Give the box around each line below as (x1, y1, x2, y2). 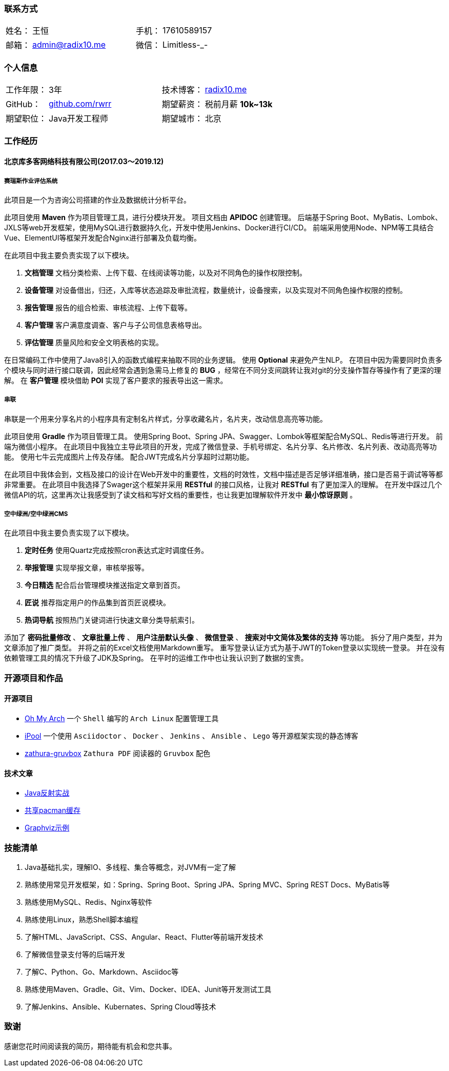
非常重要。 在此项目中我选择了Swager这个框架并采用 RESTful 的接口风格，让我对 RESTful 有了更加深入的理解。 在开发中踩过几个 (4, 480, 442, 489)
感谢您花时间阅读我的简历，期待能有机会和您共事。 (4, 1041, 176, 1050)
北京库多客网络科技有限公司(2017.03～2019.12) (4, 157, 164, 166)
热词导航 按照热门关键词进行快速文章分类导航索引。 (25, 616, 199, 625)
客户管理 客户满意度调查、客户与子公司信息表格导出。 (25, 320, 206, 329)
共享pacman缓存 (25, 806, 80, 815)
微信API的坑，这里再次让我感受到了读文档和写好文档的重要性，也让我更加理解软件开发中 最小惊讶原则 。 (4, 490, 357, 499)
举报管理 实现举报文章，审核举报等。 (25, 563, 149, 572)
